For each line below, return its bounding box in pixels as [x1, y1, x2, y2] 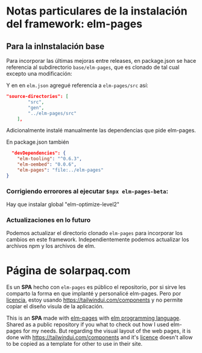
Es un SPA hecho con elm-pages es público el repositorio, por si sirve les [6, 283, 186, 291]
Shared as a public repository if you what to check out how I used [6, 321, 169, 328]
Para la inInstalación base [6, 41, 105, 51]
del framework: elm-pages [6, 17, 143, 31]
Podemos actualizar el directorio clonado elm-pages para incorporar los [6, 230, 183, 237]
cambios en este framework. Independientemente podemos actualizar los [6, 236, 189, 243]
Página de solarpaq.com [6, 264, 131, 277]
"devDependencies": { [11, 150, 66, 157]
